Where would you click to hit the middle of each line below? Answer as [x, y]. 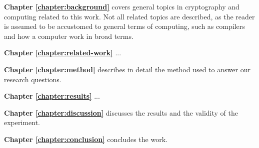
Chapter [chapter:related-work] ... [63, 53]
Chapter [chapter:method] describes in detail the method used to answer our [127, 69]
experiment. [22, 122]
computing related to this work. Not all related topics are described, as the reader [129, 16]
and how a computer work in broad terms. [69, 36]
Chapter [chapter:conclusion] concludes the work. [86, 139]
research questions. [33, 79]
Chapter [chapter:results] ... [52, 96]
